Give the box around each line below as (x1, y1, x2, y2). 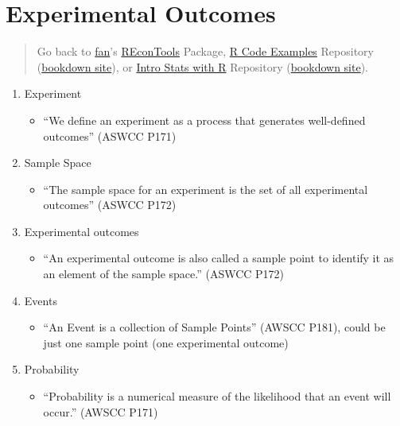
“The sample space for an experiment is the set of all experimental (43, 180, 368, 197)
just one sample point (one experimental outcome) (43, 334, 289, 350)
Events (24, 292, 57, 308)
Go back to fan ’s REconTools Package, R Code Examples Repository (37, 43, 374, 60)
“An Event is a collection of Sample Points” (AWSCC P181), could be (43, 319, 386, 335)
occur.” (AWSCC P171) (43, 403, 158, 420)
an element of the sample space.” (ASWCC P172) (43, 265, 285, 282)
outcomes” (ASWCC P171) (43, 127, 177, 144)
